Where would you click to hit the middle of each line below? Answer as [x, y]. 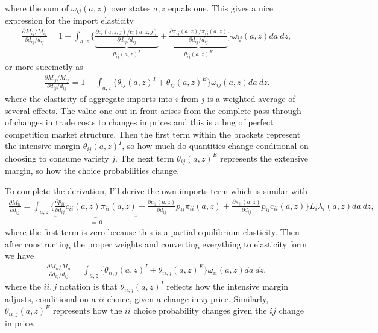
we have [20, 255]
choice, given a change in [153, 298]
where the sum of [37, 8]
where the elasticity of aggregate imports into [89, 98]
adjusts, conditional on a [50, 298]
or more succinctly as [44, 67]
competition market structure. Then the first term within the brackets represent [153, 134]
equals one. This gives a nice [221, 8]
